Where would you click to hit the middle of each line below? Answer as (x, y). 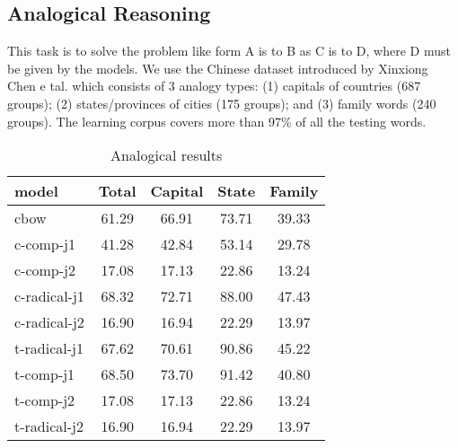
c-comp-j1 (45, 244)
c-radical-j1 (49, 296)
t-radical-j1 (49, 348)
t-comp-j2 (45, 400)
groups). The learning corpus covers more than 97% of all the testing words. (217, 121)
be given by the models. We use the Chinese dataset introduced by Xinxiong (218, 68)
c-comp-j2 (45, 270)
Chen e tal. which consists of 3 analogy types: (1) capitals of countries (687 (214, 86)
